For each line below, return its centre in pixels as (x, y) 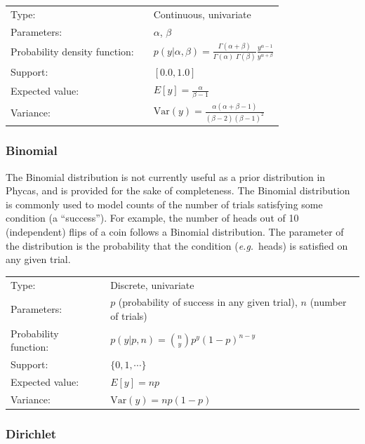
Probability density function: (72, 52)
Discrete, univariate (152, 284)
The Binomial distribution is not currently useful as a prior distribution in (166, 176)
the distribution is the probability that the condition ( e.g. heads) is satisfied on (177, 245)
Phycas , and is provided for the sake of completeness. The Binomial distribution (178, 190)
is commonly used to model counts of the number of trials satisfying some (164, 204)
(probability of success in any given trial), (208, 302)
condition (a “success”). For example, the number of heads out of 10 (152, 218)
